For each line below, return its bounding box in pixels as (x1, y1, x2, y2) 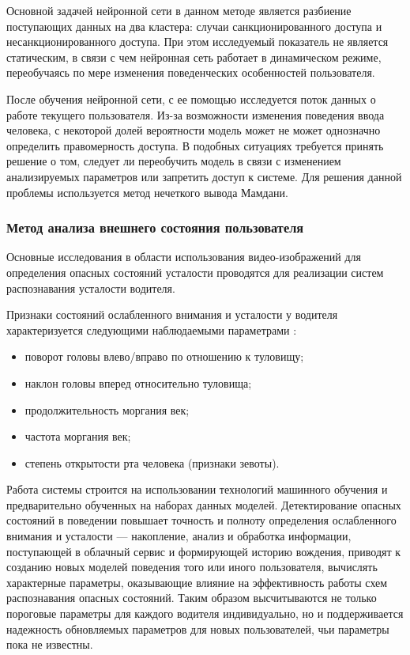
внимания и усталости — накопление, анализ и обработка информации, (6, 528, 352, 544)
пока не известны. (6, 636, 93, 653)
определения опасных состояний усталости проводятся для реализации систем (6, 263, 384, 280)
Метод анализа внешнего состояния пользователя (6, 218, 304, 237)
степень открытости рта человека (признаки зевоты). (24, 454, 280, 471)
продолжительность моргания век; (24, 401, 190, 418)
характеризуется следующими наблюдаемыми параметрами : (6, 321, 297, 338)
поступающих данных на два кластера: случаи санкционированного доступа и (6, 17, 382, 34)
